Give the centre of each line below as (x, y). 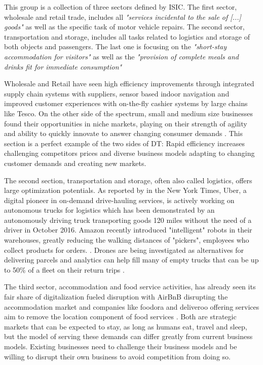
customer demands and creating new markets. (75, 163)
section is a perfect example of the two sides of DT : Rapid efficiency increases (124, 143)
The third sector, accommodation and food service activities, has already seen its (130, 287)
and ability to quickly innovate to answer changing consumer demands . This (123, 133)
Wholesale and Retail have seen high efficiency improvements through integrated (129, 84)
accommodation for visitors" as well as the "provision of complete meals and (121, 56)
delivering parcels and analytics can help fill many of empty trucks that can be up (131, 260)
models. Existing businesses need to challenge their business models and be (121, 346)
